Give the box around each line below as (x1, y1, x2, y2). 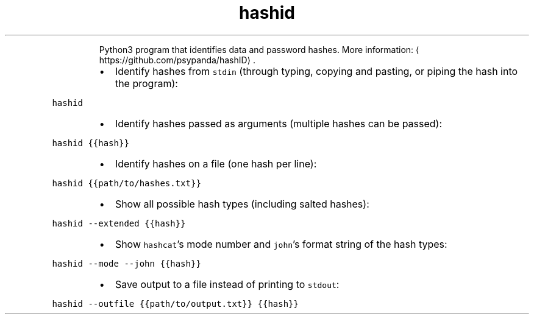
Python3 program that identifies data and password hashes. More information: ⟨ (99, 44, 419, 55)
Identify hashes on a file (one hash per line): (115, 157, 317, 170)
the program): (115, 77, 178, 89)
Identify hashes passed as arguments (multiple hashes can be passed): (115, 117, 443, 130)
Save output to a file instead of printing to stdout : (115, 278, 340, 290)
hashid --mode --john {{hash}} (52, 258, 201, 268)
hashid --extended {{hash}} (52, 218, 186, 228)
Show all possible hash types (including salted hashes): (115, 197, 369, 210)
